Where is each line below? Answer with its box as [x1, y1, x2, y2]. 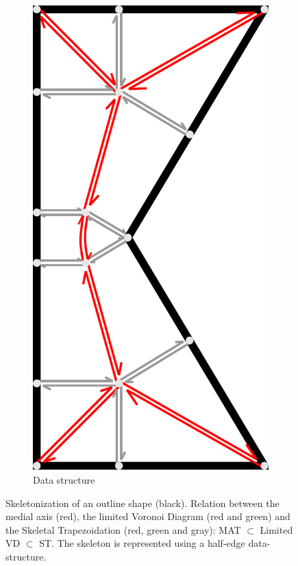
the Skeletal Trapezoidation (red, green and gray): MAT [5, 522, 241, 536]
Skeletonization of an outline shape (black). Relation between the [5, 495, 280, 510]
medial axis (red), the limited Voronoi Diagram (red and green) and [5, 509, 290, 523]
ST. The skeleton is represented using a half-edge [39, 536, 245, 550]
